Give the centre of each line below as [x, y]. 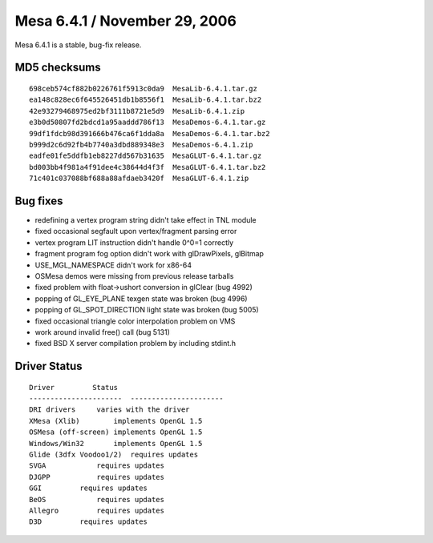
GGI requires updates [89, 488]
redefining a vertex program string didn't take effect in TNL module [146, 219]
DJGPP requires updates [97, 477]
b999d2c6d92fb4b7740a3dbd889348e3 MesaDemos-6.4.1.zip [141, 145]
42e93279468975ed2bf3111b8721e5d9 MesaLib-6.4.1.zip [137, 111]
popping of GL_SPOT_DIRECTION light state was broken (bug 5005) [147, 310]
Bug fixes [39, 201]
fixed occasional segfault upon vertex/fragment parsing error [136, 231]
